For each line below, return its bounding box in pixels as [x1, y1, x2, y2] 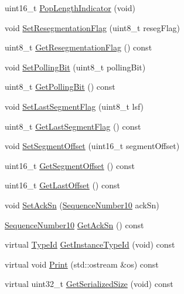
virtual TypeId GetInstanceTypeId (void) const [5, 238, 175, 251]
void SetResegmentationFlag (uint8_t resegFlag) [5, 21, 180, 33]
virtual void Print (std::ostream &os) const [5, 258, 159, 270]
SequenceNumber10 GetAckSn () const [5, 218, 144, 231]
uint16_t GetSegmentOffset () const [5, 159, 135, 171]
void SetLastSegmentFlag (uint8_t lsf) [5, 100, 144, 112]
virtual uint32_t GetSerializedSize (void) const [5, 278, 173, 290]
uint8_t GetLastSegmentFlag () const [5, 120, 141, 132]
